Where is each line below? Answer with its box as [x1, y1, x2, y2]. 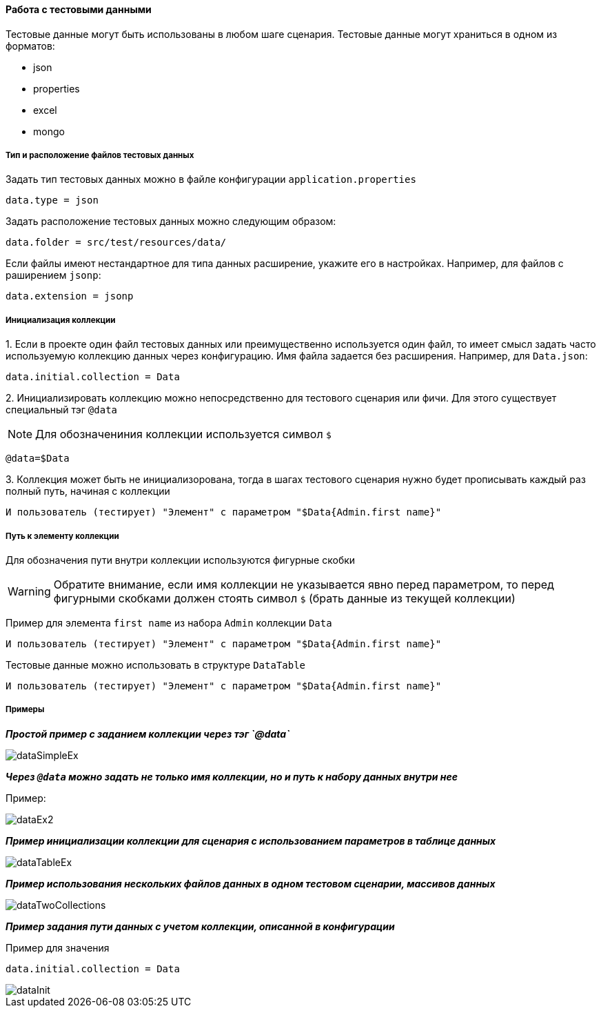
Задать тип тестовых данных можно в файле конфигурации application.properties [6, 173, 416, 186]
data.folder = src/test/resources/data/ [6, 237, 227, 248]
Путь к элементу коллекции [6, 531, 119, 541]
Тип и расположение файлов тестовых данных [6, 150, 194, 160]
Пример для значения [6, 941, 110, 954]
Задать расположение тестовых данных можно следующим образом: [6, 215, 336, 228]
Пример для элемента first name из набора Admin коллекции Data [6, 616, 332, 629]
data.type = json [6, 195, 99, 206]
